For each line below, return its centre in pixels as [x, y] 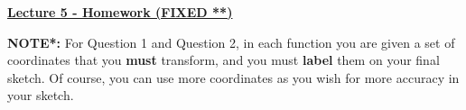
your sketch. [41, 95]
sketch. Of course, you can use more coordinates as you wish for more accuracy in [233, 77]
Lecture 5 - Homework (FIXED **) [120, 12]
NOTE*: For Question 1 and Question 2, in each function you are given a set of [231, 42]
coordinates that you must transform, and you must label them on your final [224, 60]
